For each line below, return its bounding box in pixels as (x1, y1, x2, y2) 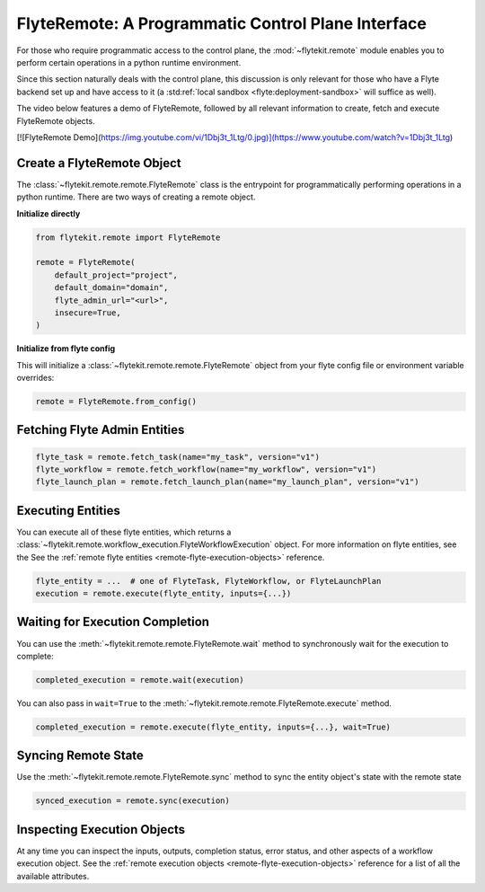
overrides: (16, 373, 55, 384)
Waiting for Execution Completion (16, 614, 210, 630)
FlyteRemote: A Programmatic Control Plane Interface (16, 13, 427, 33)
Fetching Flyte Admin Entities (16, 422, 185, 437)
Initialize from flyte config (16, 343, 116, 354)
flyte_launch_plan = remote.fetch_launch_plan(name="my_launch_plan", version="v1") (35, 477, 419, 487)
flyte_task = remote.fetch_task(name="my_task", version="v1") (35, 452, 321, 462)
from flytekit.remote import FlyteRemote (35, 232, 221, 243)
